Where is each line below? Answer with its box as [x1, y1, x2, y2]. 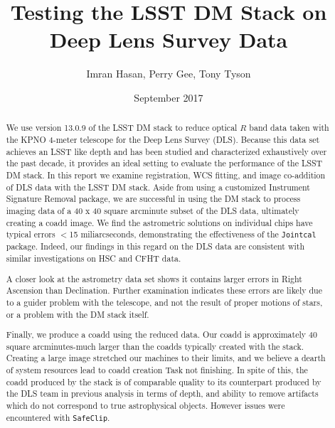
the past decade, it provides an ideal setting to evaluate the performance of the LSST [6, 157, 323, 169]
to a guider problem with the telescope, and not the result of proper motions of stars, [6, 296, 323, 308]
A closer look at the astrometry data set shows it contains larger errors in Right [6, 272, 302, 284]
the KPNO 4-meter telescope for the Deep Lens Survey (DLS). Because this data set [6, 133, 320, 145]
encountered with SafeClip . [6, 411, 110, 423]
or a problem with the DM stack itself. [6, 308, 149, 320]
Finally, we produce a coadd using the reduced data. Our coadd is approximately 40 [6, 328, 317, 341]
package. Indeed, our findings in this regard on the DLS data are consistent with [6, 240, 305, 252]
